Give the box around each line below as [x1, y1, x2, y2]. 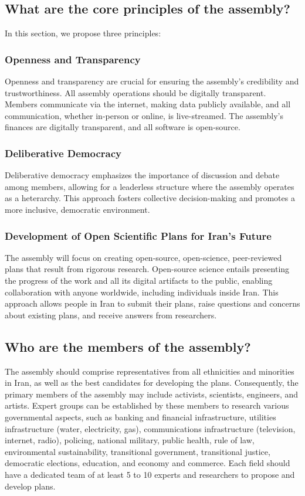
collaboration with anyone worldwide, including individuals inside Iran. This [5, 286, 279, 298]
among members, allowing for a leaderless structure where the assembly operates [5, 180, 294, 192]
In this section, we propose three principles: [5, 27, 161, 39]
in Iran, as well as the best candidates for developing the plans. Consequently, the [5, 376, 299, 389]
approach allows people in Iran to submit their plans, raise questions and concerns [5, 297, 300, 310]
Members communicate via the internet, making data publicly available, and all [5, 98, 291, 110]
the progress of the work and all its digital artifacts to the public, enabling [5, 274, 273, 286]
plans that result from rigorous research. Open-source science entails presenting [5, 263, 290, 275]
